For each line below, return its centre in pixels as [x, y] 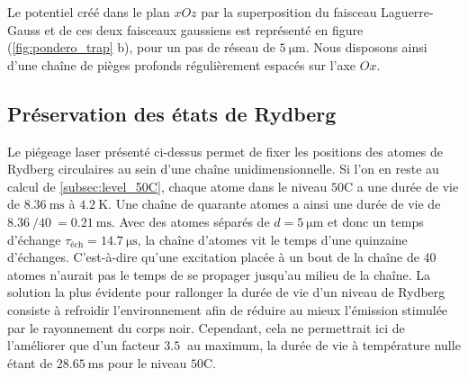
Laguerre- [407, 12]
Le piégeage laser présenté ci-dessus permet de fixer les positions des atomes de [225, 151]
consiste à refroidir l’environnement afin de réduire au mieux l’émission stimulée [228, 309]
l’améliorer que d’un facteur [84, 345]
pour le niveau [147, 362]
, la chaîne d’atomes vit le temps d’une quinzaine [272, 239]
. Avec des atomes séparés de [190, 221]
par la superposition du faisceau [289, 12]
